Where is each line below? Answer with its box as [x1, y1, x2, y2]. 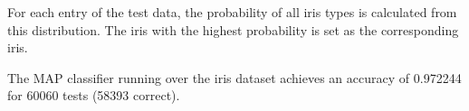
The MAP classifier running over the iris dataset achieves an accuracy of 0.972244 [7, 68, 462, 87]
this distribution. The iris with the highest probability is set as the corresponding [7, 20, 459, 39]
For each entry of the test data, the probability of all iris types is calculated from [7, 3, 457, 21]
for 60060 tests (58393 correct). [7, 86, 180, 105]
